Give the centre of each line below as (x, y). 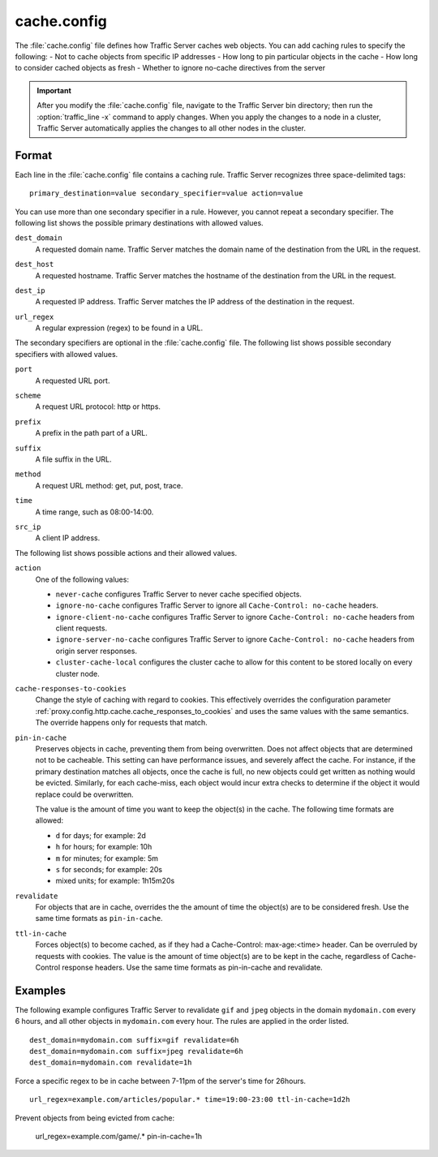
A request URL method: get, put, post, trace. (109, 485)
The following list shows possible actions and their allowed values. (126, 553)
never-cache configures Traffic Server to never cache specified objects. (178, 594)
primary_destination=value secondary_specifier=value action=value (166, 194)
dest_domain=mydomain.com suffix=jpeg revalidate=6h (136, 1052)
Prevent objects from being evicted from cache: (94, 1118)
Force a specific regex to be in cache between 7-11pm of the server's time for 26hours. (161, 1081)
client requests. (82, 628)
